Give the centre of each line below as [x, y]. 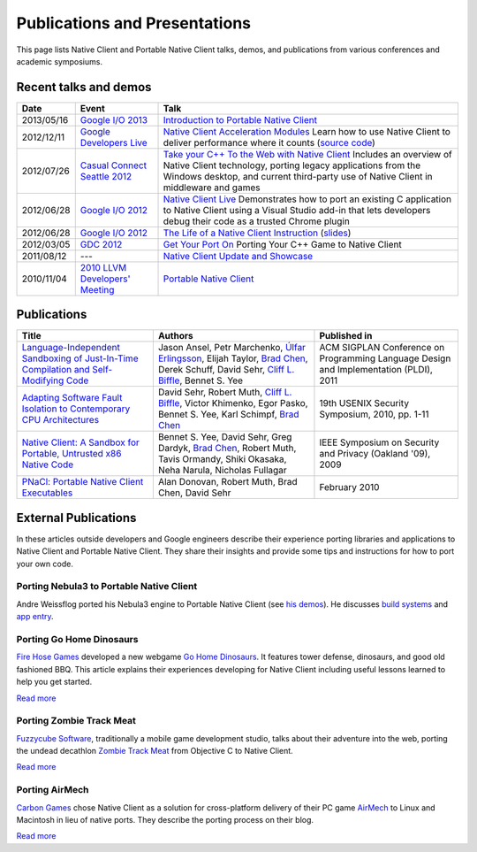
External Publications [76, 518]
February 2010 [349, 487]
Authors [175, 336]
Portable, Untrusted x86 [72, 454]
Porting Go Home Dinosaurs [77, 639]
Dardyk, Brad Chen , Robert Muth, [227, 449]
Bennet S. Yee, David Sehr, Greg [225, 437]
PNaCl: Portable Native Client [83, 482]
